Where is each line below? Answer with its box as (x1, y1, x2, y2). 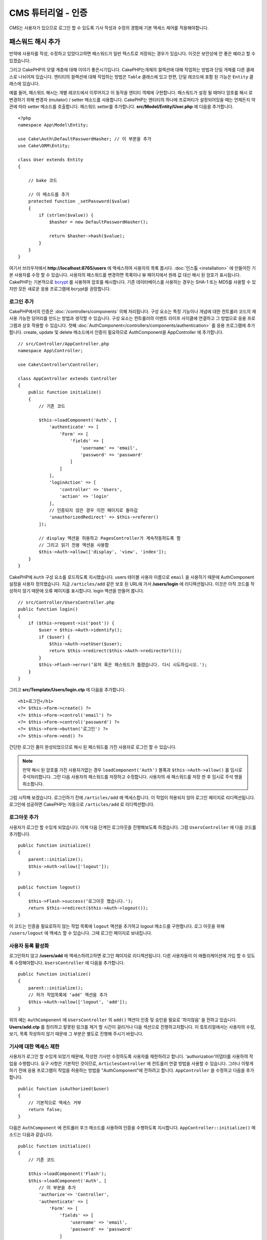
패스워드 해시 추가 (9, 38, 60, 46)
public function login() (18, 607, 78, 612)
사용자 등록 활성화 (9, 942, 49, 949)
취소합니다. (22, 781, 44, 787)
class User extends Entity (18, 157, 84, 162)
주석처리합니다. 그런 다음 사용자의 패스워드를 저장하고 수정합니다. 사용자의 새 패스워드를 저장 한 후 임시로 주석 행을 (22, 774, 243, 780)
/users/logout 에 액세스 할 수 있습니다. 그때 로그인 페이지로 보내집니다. (9, 930, 153, 936)
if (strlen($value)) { (39, 212, 94, 218)
